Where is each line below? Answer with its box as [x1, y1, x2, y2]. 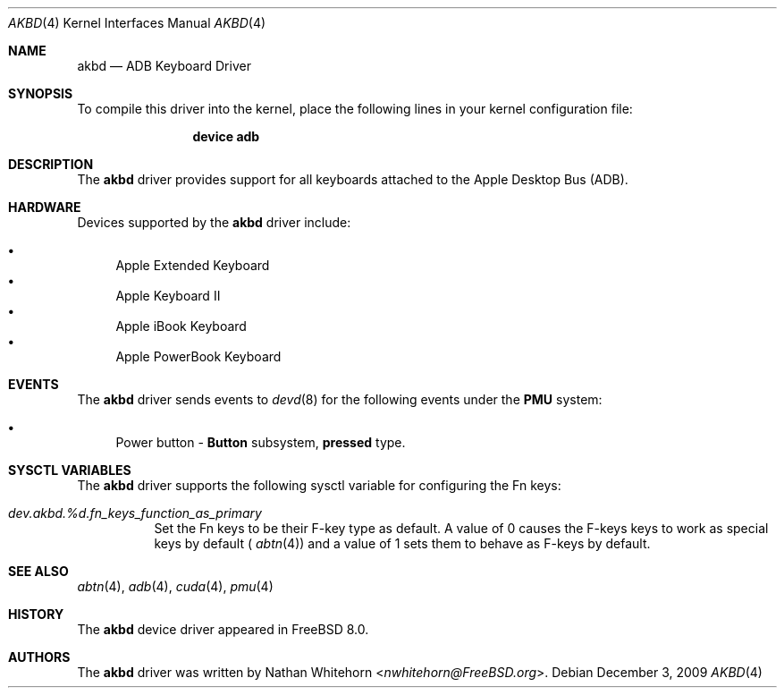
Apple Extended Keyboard [115, 258, 270, 273]
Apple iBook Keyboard [115, 318, 247, 334]
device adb [192, 129, 260, 144]
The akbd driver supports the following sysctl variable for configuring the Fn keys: [77, 478, 561, 493]
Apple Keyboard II [115, 288, 221, 303]
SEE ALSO [8, 564, 69, 579]
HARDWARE [8, 199, 81, 215]
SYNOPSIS [8, 86, 73, 101]
